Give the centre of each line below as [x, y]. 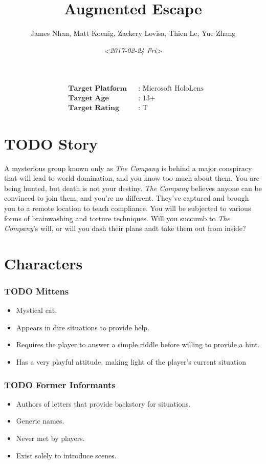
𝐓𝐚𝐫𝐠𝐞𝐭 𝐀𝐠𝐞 [88, 99]
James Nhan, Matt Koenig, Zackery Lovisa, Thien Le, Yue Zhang [133, 33]
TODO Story [51, 143]
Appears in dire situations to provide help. [83, 327]
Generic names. [40, 421]
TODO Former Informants [60, 384]
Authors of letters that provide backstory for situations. [103, 403]
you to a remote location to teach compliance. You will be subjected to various [128, 208]
